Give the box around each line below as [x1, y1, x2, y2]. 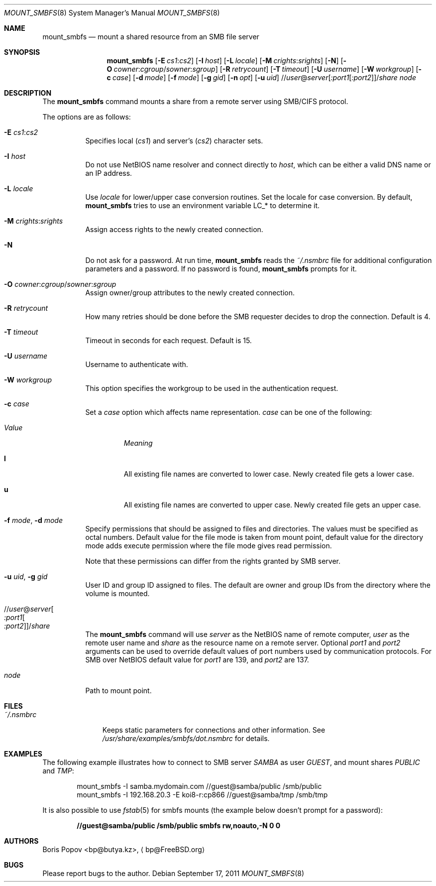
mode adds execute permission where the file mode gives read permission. [85, 541, 332, 550]
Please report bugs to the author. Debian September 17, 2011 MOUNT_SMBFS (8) [42, 869, 305, 878]
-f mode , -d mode [4, 516, 63, 524]
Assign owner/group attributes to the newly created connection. [85, 288, 295, 297]
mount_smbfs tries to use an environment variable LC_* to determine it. [85, 201, 320, 210]
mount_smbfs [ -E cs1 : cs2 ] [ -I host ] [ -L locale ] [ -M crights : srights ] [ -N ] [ [107, 56, 343, 65]
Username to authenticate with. [85, 360, 188, 369]
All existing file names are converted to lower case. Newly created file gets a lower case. [123, 470, 414, 478]
